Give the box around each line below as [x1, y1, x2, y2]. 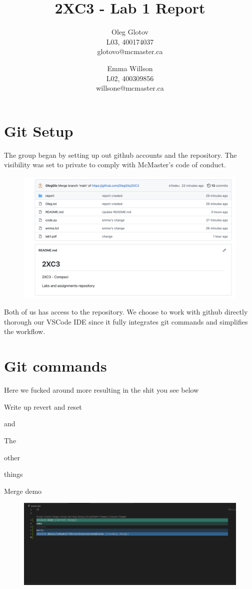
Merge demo [4, 485, 42, 496]
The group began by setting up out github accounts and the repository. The [4, 149, 237, 160]
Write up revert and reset [4, 401, 82, 412]
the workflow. [4, 326, 45, 337]
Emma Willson [107, 63, 153, 73]
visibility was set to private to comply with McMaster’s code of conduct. [4, 159, 226, 170]
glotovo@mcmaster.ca [97, 46, 163, 57]
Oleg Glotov [111, 27, 148, 37]
